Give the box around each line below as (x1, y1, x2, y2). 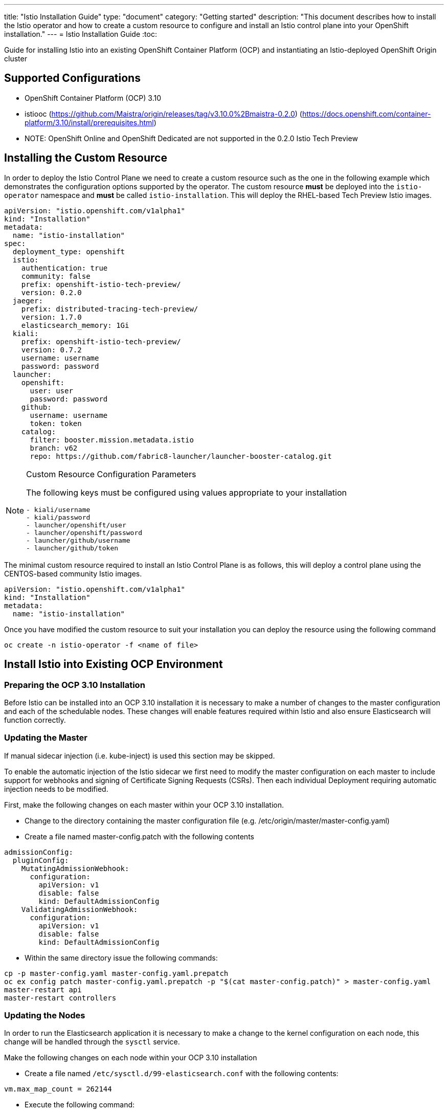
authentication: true (21, 263, 108, 272)
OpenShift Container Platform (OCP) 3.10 (25, 93, 162, 102)
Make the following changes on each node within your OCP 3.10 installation (4, 1053, 257, 1062)
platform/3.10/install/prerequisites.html (25, 118, 154, 127)
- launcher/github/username (26, 536, 130, 544)
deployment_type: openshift (12, 247, 125, 256)
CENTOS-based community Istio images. (4, 569, 142, 578)
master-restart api (4, 985, 82, 994)
